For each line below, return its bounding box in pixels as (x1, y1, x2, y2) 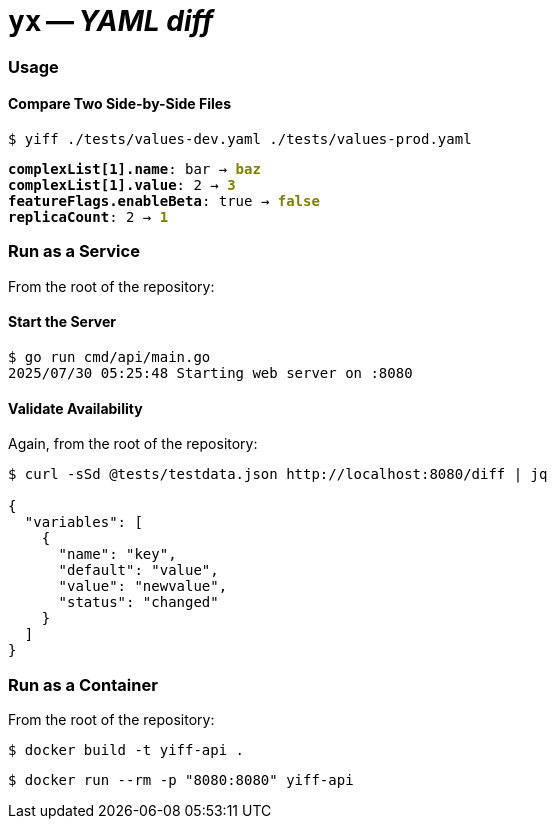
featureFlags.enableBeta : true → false (8, 192, 320, 209)
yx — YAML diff (8, 4, 214, 38)
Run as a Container (8, 674, 158, 695)
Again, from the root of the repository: (8, 435, 258, 453)
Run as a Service (8, 241, 140, 262)
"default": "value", (58, 562, 219, 579)
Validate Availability (8, 399, 143, 417)
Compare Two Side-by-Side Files (8, 95, 232, 113)
